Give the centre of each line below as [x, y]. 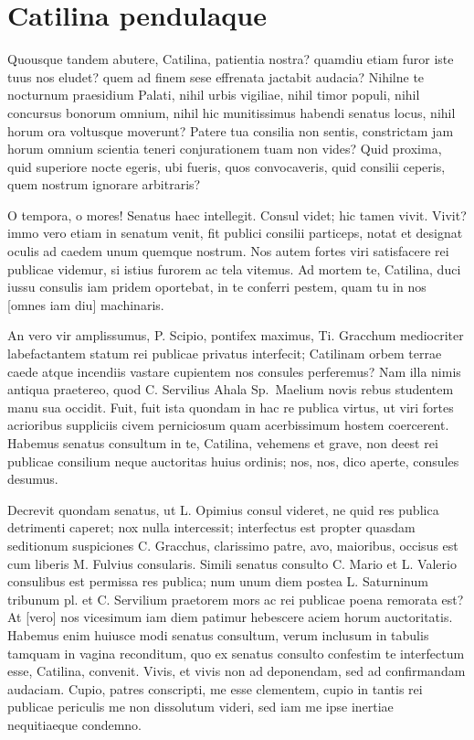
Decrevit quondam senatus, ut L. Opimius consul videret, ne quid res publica [223, 509]
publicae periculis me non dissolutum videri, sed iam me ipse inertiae [200, 707]
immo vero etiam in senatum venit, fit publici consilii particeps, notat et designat [235, 233]
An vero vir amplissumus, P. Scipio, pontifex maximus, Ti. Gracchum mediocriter [236, 335]
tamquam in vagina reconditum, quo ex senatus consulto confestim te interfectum [236, 653]
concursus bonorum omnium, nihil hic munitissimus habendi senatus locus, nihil [232, 112]
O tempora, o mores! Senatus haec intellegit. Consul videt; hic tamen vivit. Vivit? [237, 214]
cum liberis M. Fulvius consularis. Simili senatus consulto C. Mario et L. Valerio [232, 563]
